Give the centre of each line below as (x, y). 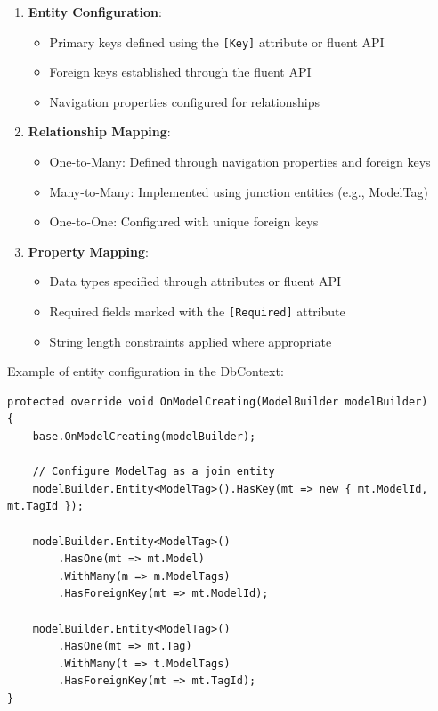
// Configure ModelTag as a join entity (154, 472)
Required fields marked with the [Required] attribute (197, 311)
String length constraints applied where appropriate (191, 341)
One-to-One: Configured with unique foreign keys (184, 221)
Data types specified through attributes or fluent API (195, 281)
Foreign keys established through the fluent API (180, 72)
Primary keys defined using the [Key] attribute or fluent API (217, 41)
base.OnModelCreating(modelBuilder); (144, 437)
